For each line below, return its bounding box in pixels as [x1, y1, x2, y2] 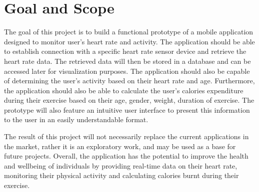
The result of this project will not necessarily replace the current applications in [4, 131, 249, 142]
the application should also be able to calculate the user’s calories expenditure [4, 85, 243, 95]
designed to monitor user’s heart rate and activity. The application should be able [4, 36, 255, 46]
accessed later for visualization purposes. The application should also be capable [4, 65, 250, 76]
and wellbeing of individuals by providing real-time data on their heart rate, [4, 160, 237, 171]
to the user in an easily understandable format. [4, 114, 148, 125]
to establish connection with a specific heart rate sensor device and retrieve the [4, 46, 246, 56]
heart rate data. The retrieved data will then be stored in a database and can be [4, 55, 251, 66]
